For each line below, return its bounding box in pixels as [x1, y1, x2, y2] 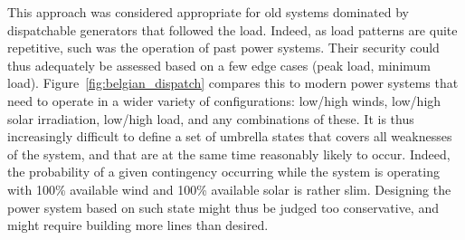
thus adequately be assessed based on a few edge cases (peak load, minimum [7, 55, 431, 74]
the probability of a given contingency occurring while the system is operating [7, 162, 440, 181]
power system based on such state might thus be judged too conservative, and [7, 197, 439, 216]
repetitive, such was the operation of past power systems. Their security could [7, 38, 440, 57]
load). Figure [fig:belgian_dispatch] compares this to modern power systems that [7, 73, 459, 92]
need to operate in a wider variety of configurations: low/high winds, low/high [7, 91, 441, 110]
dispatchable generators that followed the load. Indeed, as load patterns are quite [7, 20, 458, 39]
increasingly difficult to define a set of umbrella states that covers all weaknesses [7, 127, 452, 146]
